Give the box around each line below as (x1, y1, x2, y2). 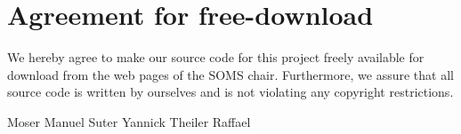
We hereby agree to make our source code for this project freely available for (7, 48, 425, 67)
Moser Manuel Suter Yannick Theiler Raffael (7, 112, 251, 130)
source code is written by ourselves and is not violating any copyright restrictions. (7, 83, 454, 101)
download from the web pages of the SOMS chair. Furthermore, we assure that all (7, 65, 454, 83)
